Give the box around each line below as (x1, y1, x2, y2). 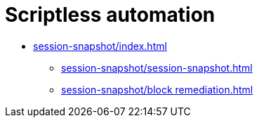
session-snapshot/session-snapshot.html (61, 61, 253, 74)
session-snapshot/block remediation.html (61, 83, 253, 96)
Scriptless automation (5, 3, 215, 27)
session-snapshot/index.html (33, 39, 167, 52)
